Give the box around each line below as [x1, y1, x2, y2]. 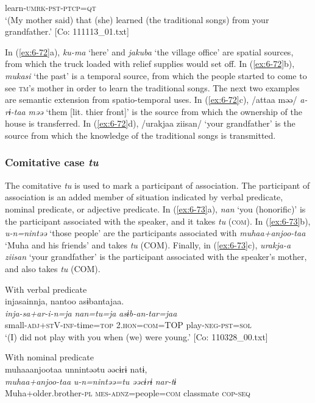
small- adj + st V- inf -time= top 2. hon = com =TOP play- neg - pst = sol [5, 318, 252, 331]
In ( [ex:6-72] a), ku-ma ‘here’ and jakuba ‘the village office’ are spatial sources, [5, 45, 294, 58]
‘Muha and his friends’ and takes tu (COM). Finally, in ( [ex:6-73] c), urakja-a [5, 238, 291, 251]
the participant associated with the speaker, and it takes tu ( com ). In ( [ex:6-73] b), [5, 214, 311, 227]
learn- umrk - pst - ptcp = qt [5, 1, 96, 13]
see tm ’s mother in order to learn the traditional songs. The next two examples [5, 81, 300, 94]
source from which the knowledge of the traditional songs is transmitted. [5, 128, 276, 141]
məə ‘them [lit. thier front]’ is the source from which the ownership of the [28, 105, 302, 117]
